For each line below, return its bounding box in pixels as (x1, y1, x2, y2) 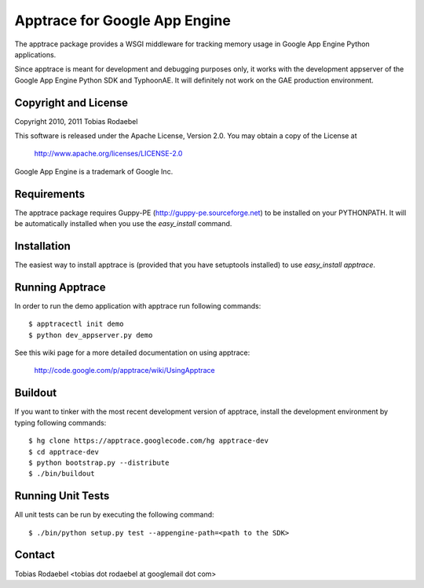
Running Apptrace (14, 280, 106, 294)
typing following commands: (14, 418, 107, 427)
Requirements (14, 187, 86, 200)
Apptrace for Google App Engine (14, 12, 231, 29)
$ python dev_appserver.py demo (28, 331, 153, 339)
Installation (14, 239, 71, 253)
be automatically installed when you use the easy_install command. (14, 219, 232, 228)
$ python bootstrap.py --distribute (28, 458, 170, 467)
